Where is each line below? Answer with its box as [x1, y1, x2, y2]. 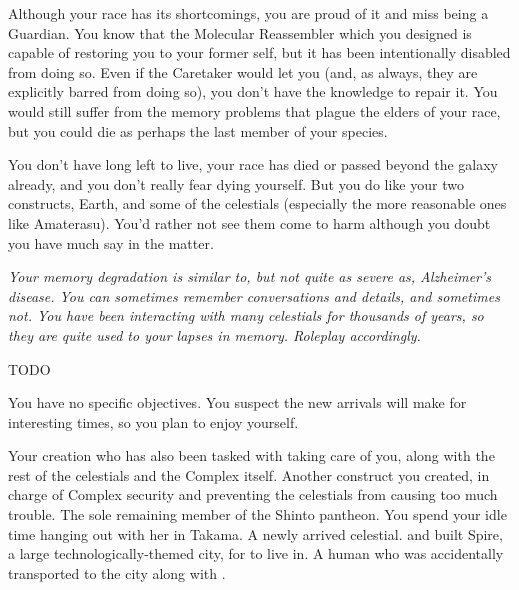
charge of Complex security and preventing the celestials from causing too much [8, 484, 498, 505]
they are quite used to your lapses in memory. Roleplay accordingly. [8, 324, 421, 345]
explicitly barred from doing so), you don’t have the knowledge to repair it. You [8, 81, 498, 102]
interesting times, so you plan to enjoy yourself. [8, 411, 299, 432]
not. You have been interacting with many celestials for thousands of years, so [8, 305, 484, 326]
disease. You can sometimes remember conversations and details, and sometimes [8, 285, 500, 306]
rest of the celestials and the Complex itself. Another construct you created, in [8, 464, 490, 485]
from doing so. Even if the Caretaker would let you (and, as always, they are [8, 61, 478, 82]
